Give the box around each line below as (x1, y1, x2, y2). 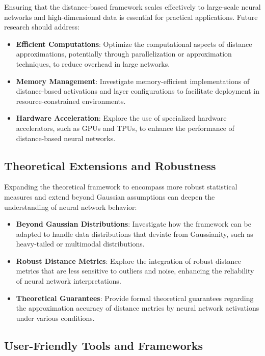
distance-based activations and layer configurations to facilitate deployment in (16, 86, 259, 96)
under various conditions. (16, 312, 95, 323)
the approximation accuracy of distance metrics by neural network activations (16, 303, 259, 313)
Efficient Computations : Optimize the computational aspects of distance (16, 38, 252, 49)
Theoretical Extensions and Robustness (4, 157, 216, 173)
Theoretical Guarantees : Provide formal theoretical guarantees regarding (16, 292, 254, 303)
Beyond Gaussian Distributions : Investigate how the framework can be (16, 218, 251, 229)
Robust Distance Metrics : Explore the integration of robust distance (16, 255, 241, 266)
